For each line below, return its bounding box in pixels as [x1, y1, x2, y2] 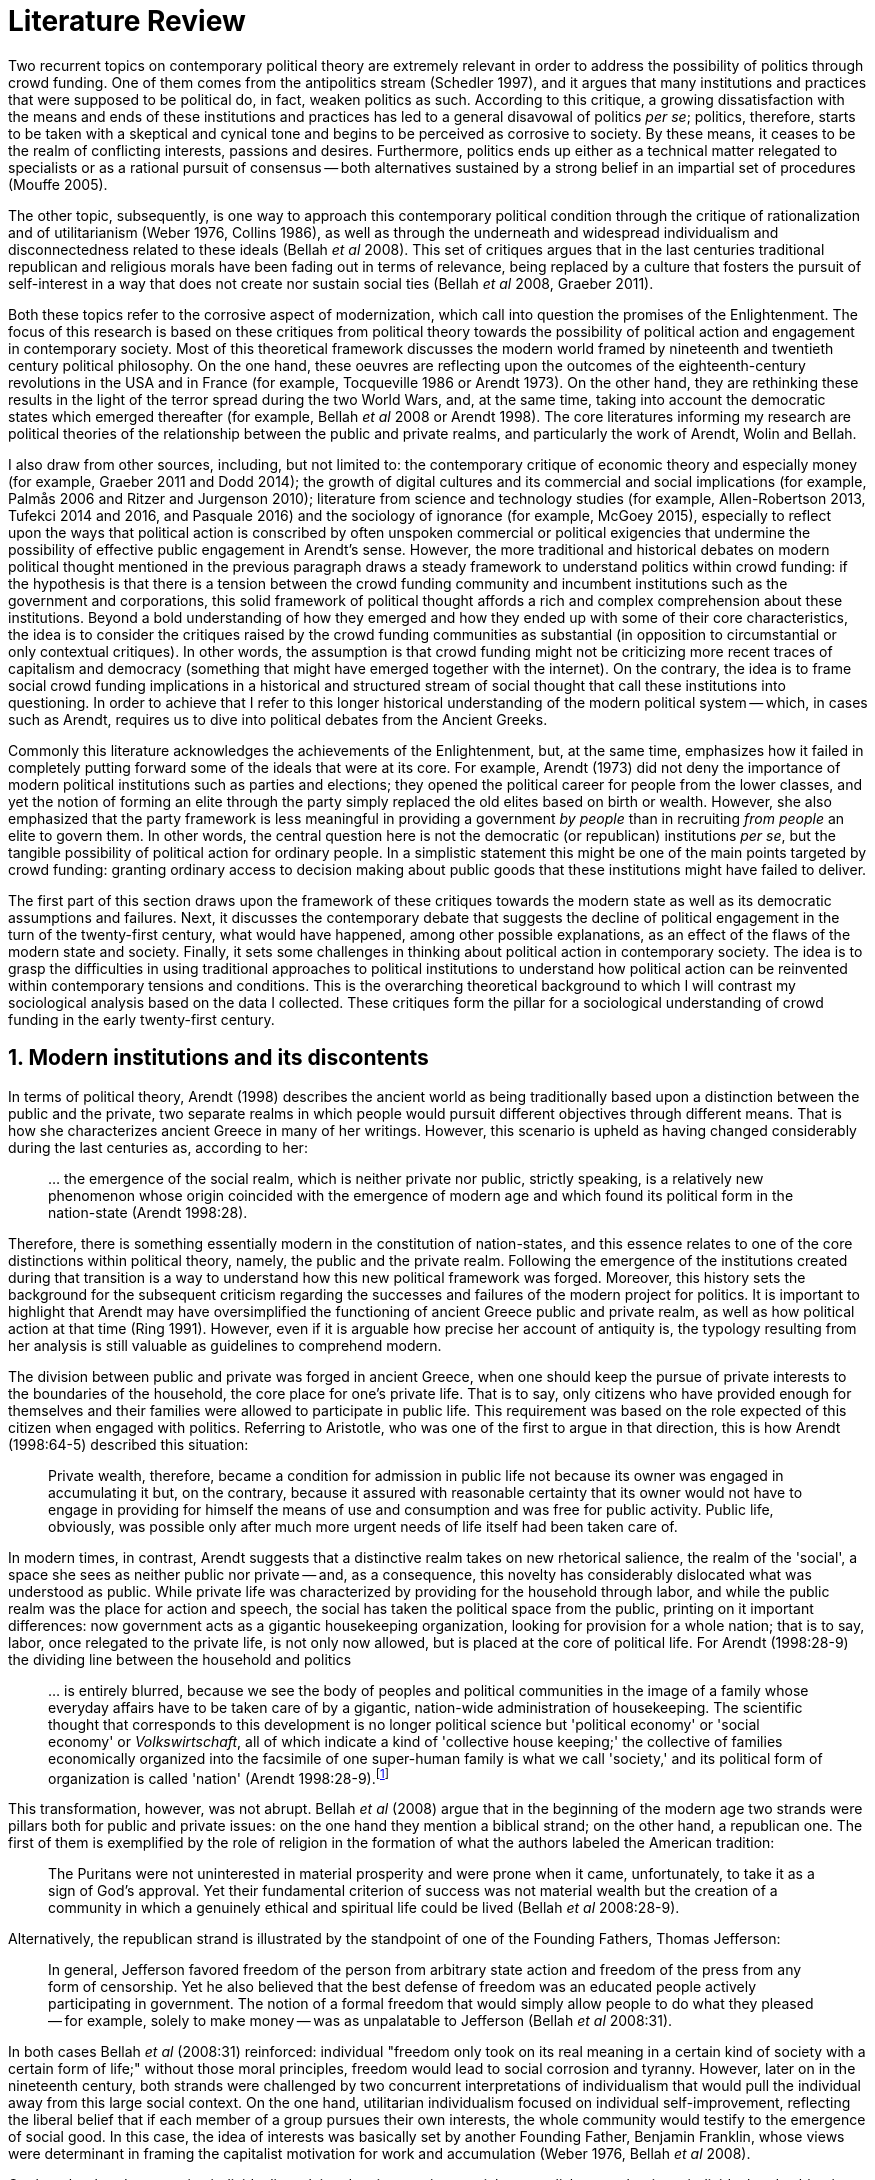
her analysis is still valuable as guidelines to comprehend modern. [8, 1336, 442, 1354]
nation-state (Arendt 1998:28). [48, 1203, 248, 1221]
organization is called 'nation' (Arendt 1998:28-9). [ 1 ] [48, 1766, 390, 1787]
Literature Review [8, 4, 246, 38]
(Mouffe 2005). [8, 175, 108, 193]
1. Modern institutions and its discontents [8, 1045, 429, 1071]
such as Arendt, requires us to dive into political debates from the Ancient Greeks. [8, 710, 548, 728]
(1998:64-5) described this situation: [8, 1435, 249, 1453]
